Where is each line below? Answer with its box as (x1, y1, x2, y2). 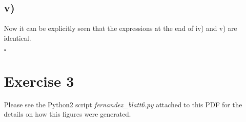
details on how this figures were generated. (4, 109, 131, 119)
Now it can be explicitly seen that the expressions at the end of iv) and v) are (4, 23, 237, 33)
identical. (4, 32, 31, 43)
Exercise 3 (4, 71, 74, 91)
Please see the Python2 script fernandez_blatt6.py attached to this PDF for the (4, 99, 242, 109)
